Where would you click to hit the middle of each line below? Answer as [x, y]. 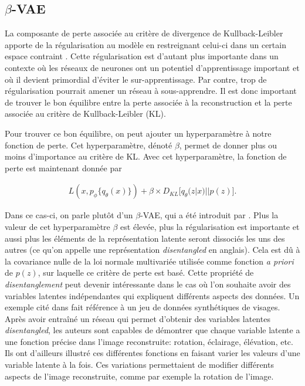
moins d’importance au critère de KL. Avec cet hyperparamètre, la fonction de [146, 156]
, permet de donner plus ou [228, 145]
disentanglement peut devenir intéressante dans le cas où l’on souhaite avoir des [148, 284]
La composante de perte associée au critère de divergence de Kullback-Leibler [144, 33]
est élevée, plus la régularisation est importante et [210, 226]
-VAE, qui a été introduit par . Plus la [209, 215]
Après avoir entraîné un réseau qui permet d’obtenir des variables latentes [138, 318]
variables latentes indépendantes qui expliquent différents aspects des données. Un [152, 295]
